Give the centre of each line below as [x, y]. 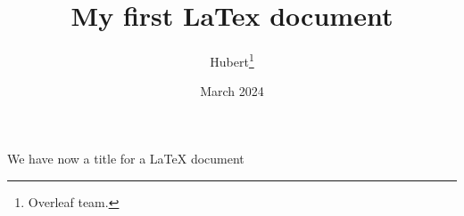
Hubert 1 [232, 60]
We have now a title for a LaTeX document [126, 158]
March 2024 [232, 91]
